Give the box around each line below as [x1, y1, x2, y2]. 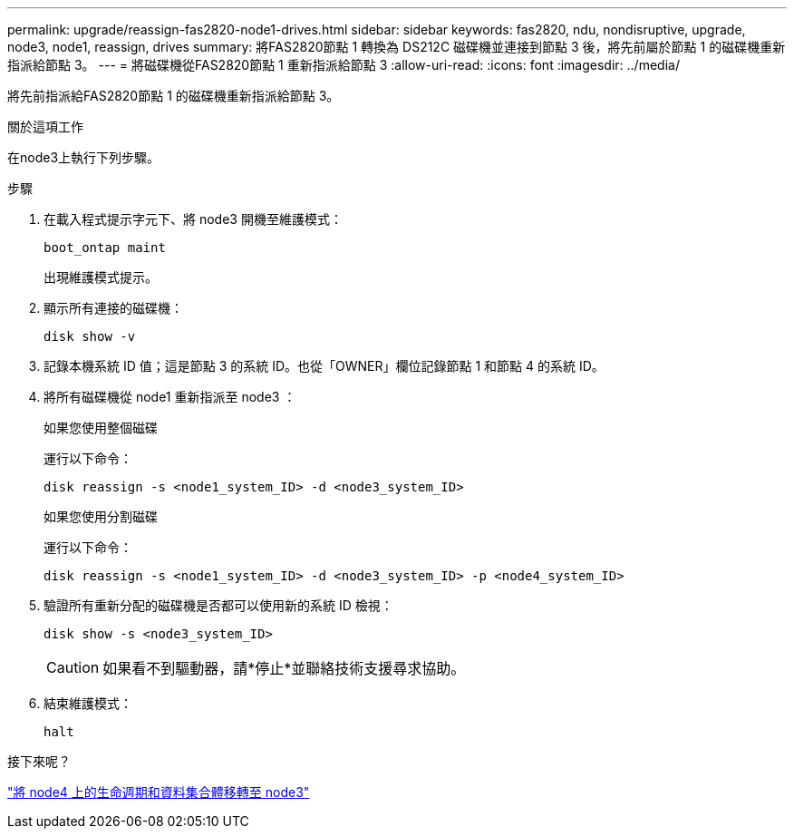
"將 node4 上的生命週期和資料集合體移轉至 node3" [7, 784, 310, 800]
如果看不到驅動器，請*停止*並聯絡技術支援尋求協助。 [102, 659, 466, 677]
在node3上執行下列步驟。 [7, 150, 160, 165]
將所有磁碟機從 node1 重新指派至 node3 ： [44, 389, 296, 404]
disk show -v [44, 329, 136, 344]
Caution [46, 658, 100, 676]
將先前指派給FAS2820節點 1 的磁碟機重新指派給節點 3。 [7, 88, 340, 103]
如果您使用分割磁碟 [44, 509, 158, 524]
